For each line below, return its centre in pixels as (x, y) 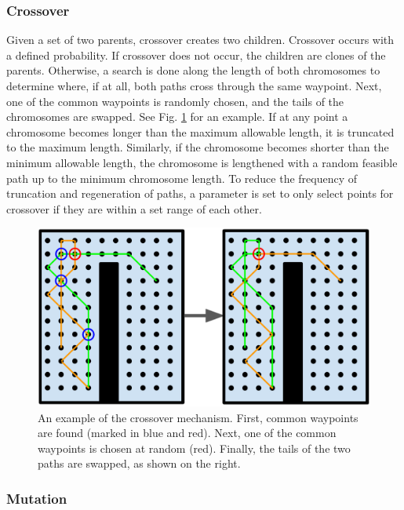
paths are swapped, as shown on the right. (139, 463)
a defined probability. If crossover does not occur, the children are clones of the (196, 55)
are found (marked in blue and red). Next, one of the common (187, 433)
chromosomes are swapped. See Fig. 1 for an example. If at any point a (177, 117)
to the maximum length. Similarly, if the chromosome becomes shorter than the (198, 147)
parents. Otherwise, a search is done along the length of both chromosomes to (193, 70)
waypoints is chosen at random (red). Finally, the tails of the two (194, 448)
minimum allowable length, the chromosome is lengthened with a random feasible (202, 162)
